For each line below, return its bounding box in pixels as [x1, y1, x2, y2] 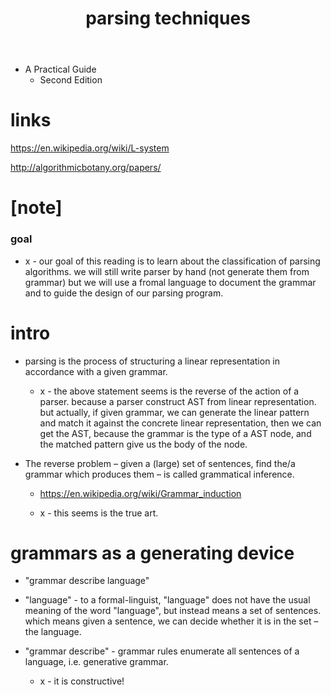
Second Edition [39, 74, 103, 86]
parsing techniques [85, 7, 251, 30]
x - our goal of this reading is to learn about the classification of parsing [24, 255, 321, 267]
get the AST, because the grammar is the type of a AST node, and [39, 427, 312, 439]
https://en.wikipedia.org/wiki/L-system [10, 142, 170, 154]
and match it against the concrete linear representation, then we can [39, 417, 322, 429]
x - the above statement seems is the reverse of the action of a [39, 385, 300, 397]
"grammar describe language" [24, 575, 150, 587]
